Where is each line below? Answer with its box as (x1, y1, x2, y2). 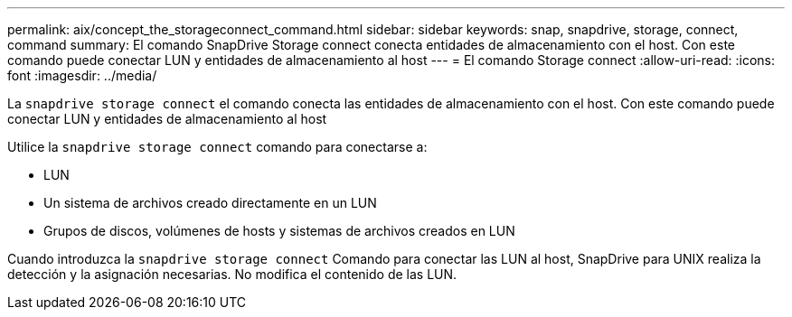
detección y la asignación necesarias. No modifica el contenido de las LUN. (7, 266, 457, 282)
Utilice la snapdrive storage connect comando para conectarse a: (7, 139, 428, 154)
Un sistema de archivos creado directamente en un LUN (43, 195, 377, 210)
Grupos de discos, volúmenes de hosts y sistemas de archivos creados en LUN (43, 223, 515, 238)
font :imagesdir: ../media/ (7, 68, 157, 83)
